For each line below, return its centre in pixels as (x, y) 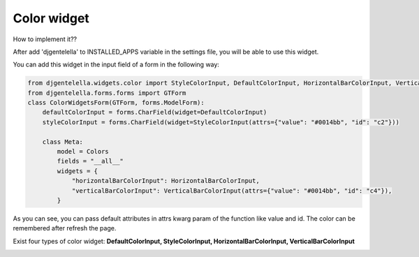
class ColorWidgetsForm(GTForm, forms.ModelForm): (116, 103)
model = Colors (83, 152)
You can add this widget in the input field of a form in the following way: (116, 65)
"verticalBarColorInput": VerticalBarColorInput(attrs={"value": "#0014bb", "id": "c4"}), (232, 191)
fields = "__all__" (90, 161)
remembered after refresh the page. (65, 228)
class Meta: (63, 142)
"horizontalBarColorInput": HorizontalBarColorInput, (166, 181)
